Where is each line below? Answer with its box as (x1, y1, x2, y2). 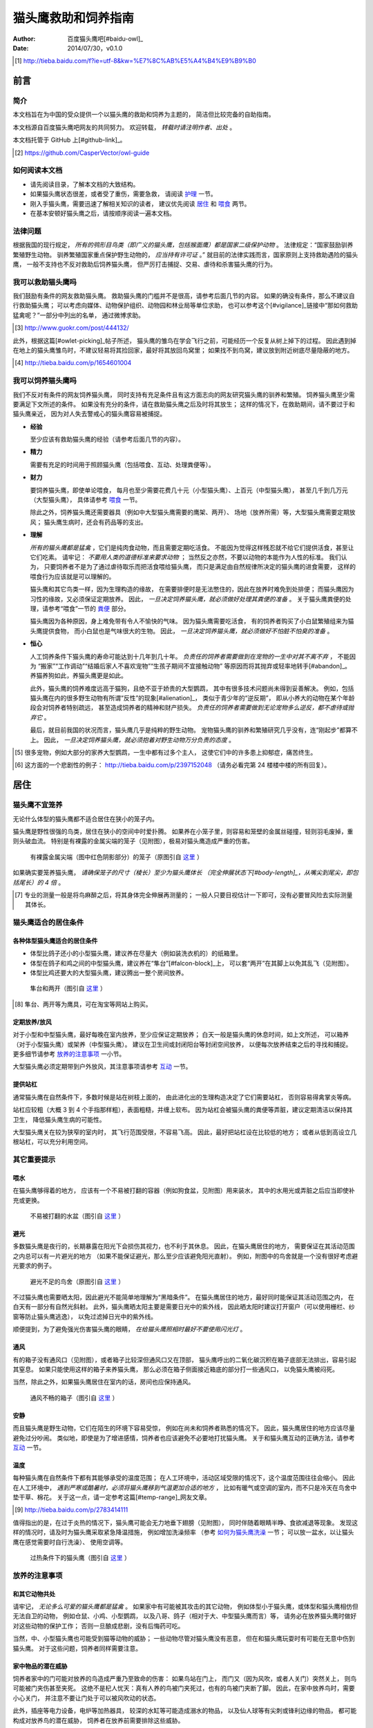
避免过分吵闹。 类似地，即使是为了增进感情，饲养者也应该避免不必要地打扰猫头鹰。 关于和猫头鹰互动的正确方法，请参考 (12, 1434, 355, 1442)
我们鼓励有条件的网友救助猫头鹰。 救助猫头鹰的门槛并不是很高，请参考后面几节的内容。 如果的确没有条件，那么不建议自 (12, 292, 355, 300)
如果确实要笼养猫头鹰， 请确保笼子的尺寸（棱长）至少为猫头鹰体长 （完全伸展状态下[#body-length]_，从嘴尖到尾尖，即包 (12, 868, 358, 877)
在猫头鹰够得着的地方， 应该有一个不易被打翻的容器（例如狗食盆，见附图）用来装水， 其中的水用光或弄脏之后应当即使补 (12, 1186, 355, 1195)
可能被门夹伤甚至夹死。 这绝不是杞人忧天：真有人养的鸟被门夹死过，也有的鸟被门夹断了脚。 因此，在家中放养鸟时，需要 (12, 1684, 355, 1693)
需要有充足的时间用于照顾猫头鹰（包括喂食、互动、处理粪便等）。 (30, 460, 215, 469)
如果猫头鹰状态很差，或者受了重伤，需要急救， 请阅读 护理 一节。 (30, 190, 217, 198)
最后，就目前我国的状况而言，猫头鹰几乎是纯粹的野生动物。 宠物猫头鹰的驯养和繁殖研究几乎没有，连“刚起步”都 (30, 726, 346, 734)
